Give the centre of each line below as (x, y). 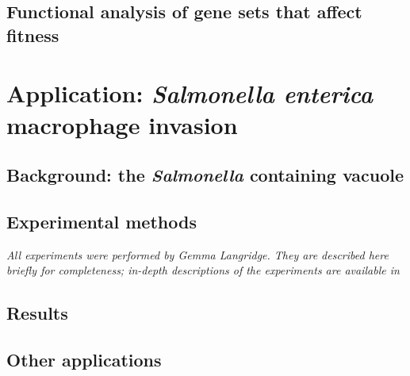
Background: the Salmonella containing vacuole (205, 175)
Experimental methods (102, 221)
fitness (33, 35)
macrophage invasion (122, 124)
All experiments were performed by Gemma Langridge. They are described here (197, 254)
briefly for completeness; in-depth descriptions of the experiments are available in (203, 270)
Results (37, 313)
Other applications (84, 360)
